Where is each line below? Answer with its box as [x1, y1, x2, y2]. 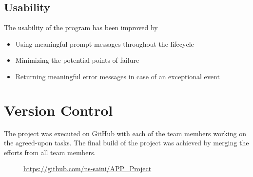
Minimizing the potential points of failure [15, 55, 139, 65]
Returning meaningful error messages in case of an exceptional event [15, 71, 220, 81]
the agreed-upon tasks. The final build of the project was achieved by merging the [4, 138, 249, 148]
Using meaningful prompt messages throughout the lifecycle [15, 38, 194, 49]
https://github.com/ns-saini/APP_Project [23, 163, 152, 174]
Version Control [4, 100, 113, 120]
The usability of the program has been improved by [4, 22, 158, 33]
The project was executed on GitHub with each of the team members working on [4, 128, 246, 138]
